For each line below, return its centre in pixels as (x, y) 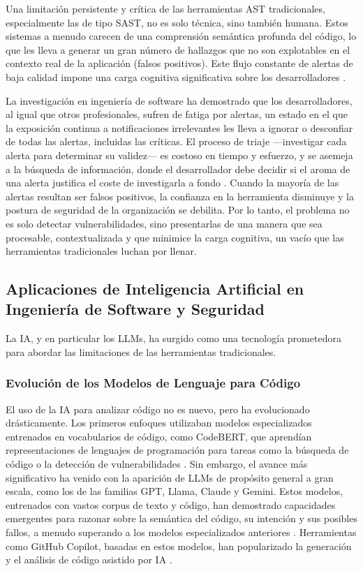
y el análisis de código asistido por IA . (89, 559)
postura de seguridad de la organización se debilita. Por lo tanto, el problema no (178, 210)
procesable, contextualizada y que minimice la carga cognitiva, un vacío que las (175, 237)
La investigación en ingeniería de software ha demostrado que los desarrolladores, (179, 100)
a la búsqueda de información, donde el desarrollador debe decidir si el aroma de (178, 169)
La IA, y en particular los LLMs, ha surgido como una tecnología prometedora (173, 338)
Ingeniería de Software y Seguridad (135, 309)
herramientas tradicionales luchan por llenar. (101, 251)
